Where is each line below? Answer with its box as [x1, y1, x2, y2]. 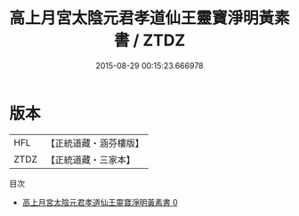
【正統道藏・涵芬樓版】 [45, 137, 145, 149]
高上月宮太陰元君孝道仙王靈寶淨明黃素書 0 [21, 196, 178, 207]
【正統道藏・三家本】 [45, 153, 136, 165]
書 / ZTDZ [113, 30, 186, 51]
